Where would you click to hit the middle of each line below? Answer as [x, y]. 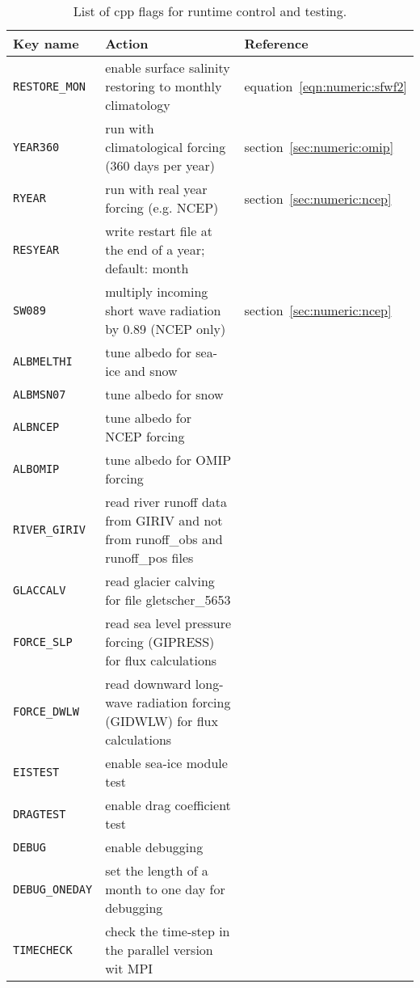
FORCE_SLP [43, 642]
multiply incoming [157, 291]
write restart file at [159, 231]
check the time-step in [168, 931]
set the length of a [157, 870]
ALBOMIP [36, 469]
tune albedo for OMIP [168, 460]
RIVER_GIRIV [50, 530]
